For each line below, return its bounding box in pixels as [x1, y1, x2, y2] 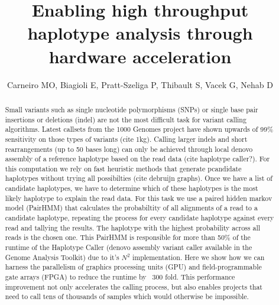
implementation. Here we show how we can [132, 252, 265, 262]
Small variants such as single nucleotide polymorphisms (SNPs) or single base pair [5, 104, 258, 114]
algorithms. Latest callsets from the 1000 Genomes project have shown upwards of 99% [5, 124, 274, 134]
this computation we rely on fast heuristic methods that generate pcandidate [5, 163, 242, 173]
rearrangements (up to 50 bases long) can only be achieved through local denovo [5, 144, 253, 154]
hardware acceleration [48, 44, 232, 68]
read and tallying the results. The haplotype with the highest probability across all [5, 222, 260, 232]
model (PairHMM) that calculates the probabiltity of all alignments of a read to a [5, 203, 258, 213]
